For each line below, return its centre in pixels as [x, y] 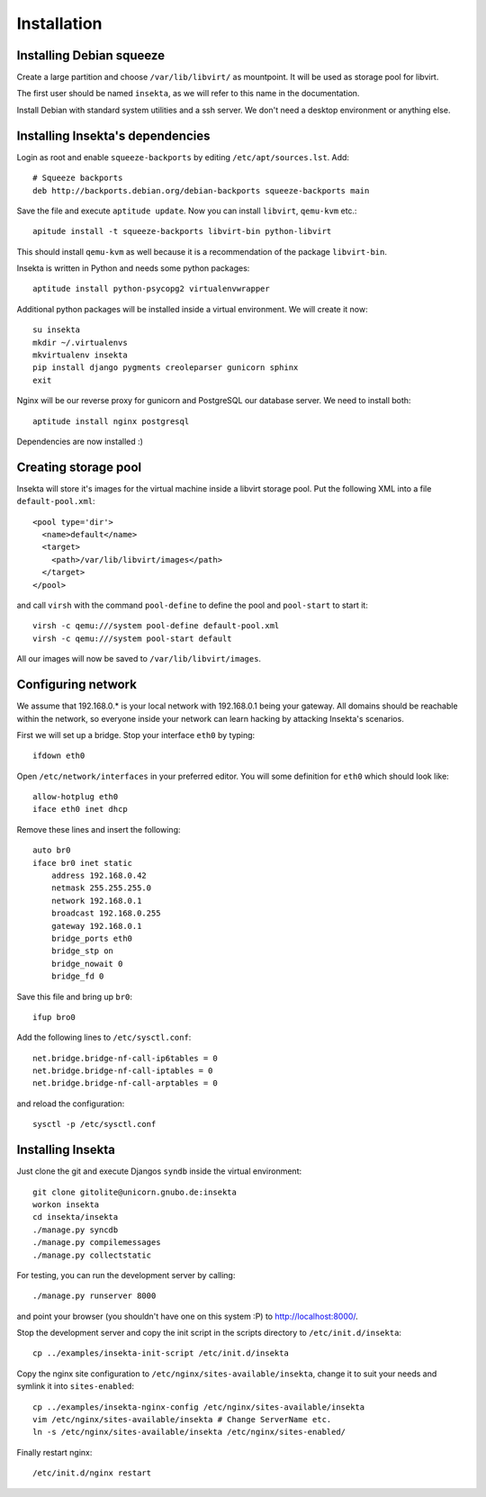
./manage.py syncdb [76, 1230]
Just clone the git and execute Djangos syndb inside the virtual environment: [159, 1171]
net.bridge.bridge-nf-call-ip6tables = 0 [125, 1058]
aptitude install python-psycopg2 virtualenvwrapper [151, 289]
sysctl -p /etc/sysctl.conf [94, 1124]
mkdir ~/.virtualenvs [80, 343]
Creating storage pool [79, 467]
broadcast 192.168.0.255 [106, 913]
